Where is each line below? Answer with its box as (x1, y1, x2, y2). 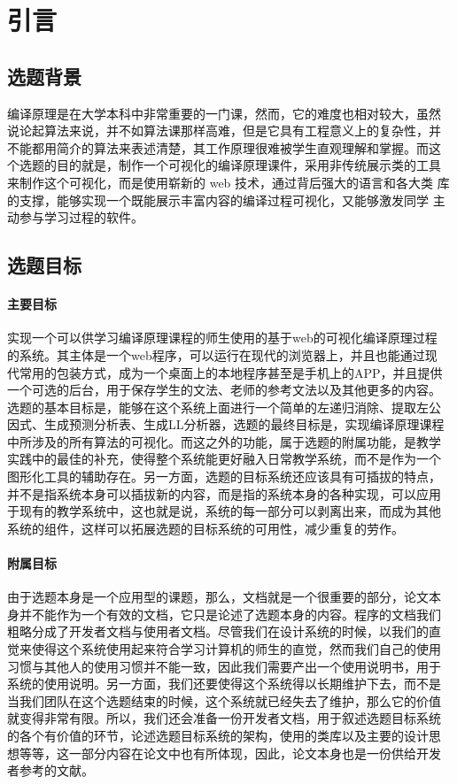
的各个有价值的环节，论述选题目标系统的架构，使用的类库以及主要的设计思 (7, 726, 441, 744)
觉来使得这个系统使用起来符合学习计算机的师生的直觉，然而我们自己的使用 (7, 640, 441, 658)
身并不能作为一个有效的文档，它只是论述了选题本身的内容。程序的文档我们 (7, 604, 441, 623)
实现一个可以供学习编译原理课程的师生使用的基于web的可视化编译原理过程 (7, 328, 438, 347)
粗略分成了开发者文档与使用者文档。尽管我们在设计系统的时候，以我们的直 (7, 622, 441, 641)
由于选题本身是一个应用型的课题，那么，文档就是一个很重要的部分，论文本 (7, 588, 441, 606)
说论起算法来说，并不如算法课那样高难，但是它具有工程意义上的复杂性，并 (7, 121, 441, 140)
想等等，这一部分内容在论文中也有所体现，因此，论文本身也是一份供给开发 (7, 743, 441, 762)
